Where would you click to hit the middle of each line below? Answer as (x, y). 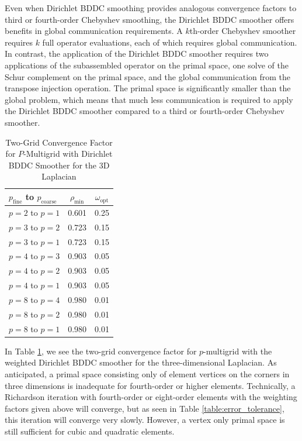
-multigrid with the (238, 351)
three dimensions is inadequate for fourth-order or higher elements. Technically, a (150, 385)
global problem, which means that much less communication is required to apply (149, 99)
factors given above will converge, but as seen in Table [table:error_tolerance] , (145, 408)
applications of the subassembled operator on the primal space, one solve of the (147, 65)
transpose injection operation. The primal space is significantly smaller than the (148, 88)
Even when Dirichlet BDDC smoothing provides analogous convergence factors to (151, 8)
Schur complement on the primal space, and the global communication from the (148, 76)
